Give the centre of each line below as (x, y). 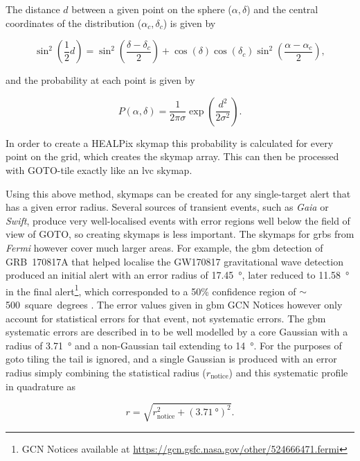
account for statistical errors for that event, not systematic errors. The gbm (166, 318)
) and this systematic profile (288, 372)
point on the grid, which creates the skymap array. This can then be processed (172, 156)
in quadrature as (40, 386)
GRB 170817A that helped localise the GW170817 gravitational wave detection (174, 261)
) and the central (282, 9)
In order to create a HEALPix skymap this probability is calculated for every (170, 142)
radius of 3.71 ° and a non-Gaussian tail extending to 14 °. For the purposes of (174, 345)
